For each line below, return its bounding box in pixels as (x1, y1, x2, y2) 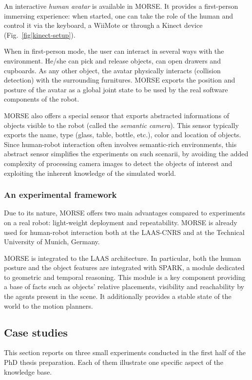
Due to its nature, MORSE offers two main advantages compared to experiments (4, 208, 245, 218)
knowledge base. (4, 366, 52, 377)
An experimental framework (4, 189, 117, 201)
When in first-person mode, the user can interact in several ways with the (4, 46, 224, 56)
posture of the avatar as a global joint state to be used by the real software (4, 84, 228, 94)
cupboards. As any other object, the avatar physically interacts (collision (4, 65, 221, 75)
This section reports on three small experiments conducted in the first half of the (4, 347, 246, 358)
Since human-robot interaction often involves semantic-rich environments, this (4, 139, 237, 149)
